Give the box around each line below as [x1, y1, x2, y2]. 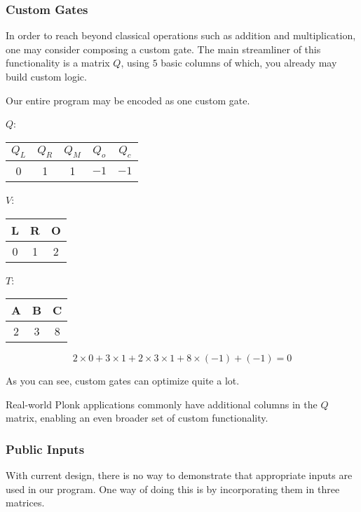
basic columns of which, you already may [161, 55, 337, 70]
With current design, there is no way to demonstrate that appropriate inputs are [6, 468, 353, 483]
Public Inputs [6, 440, 85, 457]
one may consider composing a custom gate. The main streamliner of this [6, 41, 321, 56]
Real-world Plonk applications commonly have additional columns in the [6, 396, 318, 411]
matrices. [6, 495, 45, 510]
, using [121, 55, 149, 70]
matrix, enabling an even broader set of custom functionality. [6, 410, 268, 425]
